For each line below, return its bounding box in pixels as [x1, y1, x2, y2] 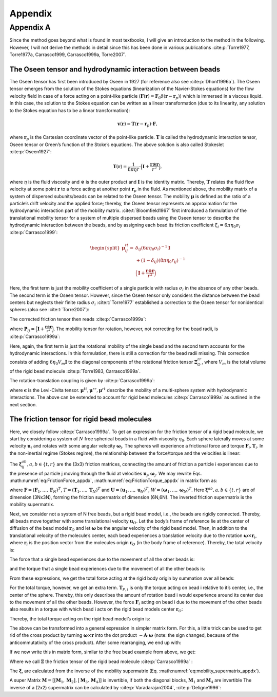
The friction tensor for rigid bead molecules [9, 415, 152, 424]
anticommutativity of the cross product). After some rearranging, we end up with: [9, 639, 182, 646]
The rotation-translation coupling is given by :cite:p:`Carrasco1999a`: [9, 378, 155, 384]
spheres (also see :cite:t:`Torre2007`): [9, 307, 90, 313]
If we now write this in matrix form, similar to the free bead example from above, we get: [9, 649, 196, 655]
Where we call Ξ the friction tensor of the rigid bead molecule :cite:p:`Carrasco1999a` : [9, 658, 193, 665]
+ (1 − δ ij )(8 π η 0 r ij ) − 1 [136, 257, 186, 264]
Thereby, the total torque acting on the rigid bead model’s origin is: [9, 615, 151, 622]
